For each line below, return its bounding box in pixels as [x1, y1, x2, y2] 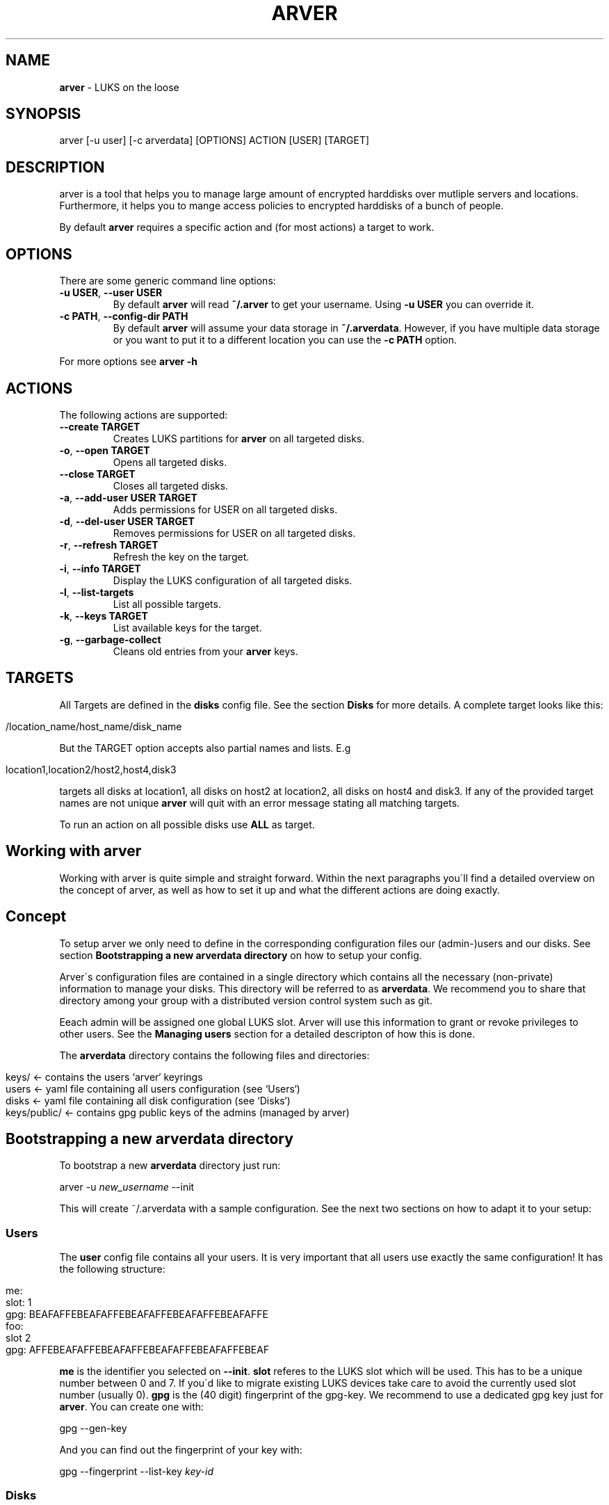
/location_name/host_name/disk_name [6, 720, 182, 732]
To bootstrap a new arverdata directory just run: [59, 1159, 281, 1172]
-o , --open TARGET [59, 444, 150, 456]
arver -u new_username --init [59, 1181, 195, 1193]
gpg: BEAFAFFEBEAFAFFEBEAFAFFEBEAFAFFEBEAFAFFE [6, 1308, 268, 1321]
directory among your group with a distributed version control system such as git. [59, 994, 432, 1006]
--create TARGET [59, 420, 140, 433]
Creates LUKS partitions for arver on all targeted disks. [113, 432, 365, 444]
